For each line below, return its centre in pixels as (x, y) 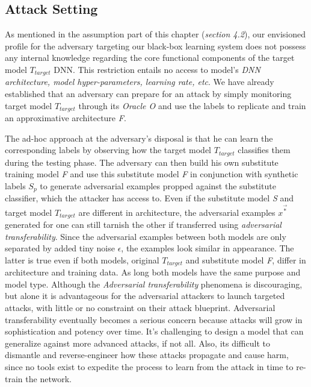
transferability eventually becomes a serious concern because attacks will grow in (154, 319)
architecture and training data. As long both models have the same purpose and (153, 272)
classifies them (264, 150)
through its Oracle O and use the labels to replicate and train (192, 105)
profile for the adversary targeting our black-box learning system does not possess (155, 46)
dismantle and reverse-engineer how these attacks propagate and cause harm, (147, 355)
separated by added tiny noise (60, 248)
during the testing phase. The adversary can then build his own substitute (142, 162)
